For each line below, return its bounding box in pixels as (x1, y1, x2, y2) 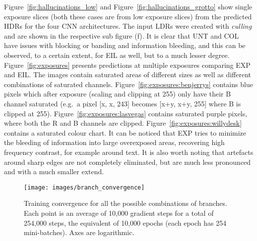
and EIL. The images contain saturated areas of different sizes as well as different (4, 69, 252, 80)
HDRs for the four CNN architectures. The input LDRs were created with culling (4, 21, 252, 31)
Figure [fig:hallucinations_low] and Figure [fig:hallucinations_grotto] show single (4, 1, 253, 11)
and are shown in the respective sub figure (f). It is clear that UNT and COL (4, 30, 239, 41)
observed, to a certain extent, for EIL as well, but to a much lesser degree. (4, 49, 230, 60)
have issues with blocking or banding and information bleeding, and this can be (4, 40, 246, 50)
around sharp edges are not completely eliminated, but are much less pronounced (4, 156, 251, 167)
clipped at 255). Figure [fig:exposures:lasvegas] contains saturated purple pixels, (4, 108, 248, 118)
